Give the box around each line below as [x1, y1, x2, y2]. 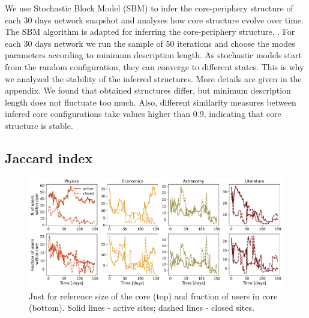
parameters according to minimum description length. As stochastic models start [5, 49, 302, 61]
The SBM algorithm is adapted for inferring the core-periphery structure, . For [5, 25, 295, 38]
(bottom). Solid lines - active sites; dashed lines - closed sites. [29, 301, 254, 314]
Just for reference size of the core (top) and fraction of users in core [29, 289, 278, 302]
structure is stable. [5, 119, 73, 131]
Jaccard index [5, 148, 93, 167]
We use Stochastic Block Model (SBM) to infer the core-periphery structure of [5, 2, 293, 14]
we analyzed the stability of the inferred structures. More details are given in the [5, 72, 302, 85]
